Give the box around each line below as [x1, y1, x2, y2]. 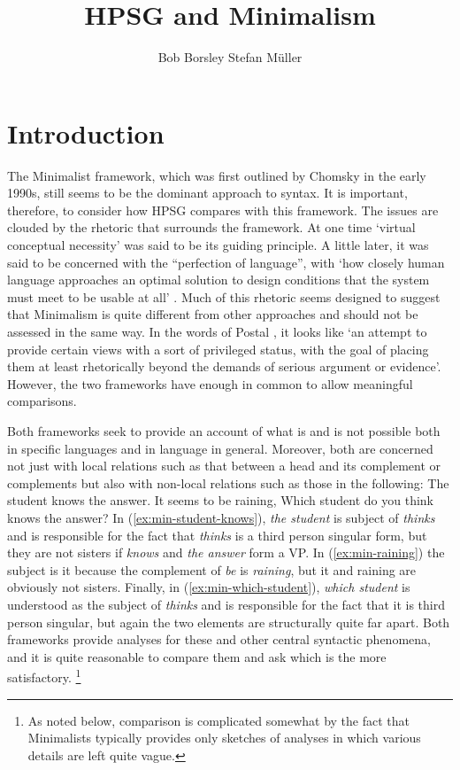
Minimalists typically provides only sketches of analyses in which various [27, 728, 421, 747]
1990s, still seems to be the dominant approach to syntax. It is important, [7, 183, 408, 202]
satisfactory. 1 [7, 665, 81, 686]
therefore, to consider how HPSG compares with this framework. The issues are [7, 200, 439, 219]
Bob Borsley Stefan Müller [157, 48, 303, 66]
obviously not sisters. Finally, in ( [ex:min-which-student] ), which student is [7, 578, 410, 596]
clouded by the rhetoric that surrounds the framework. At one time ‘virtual [7, 218, 416, 237]
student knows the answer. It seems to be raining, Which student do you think [7, 491, 433, 509]
